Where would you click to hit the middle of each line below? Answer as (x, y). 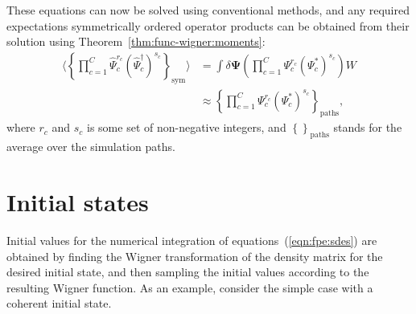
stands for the (368, 127)
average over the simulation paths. (91, 147)
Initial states (78, 202)
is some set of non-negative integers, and (187, 127)
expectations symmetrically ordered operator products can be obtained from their (208, 25)
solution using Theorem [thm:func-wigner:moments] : (136, 41)
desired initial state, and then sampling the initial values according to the (188, 272)
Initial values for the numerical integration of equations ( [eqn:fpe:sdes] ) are (192, 240)
